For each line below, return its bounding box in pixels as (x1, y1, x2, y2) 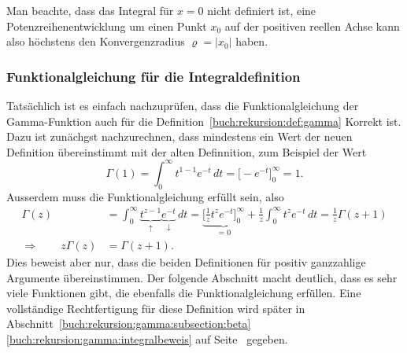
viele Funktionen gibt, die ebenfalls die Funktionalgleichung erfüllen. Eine (6, 285, 361, 301)
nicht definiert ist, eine (207, 2, 316, 18)
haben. (235, 33, 268, 50)
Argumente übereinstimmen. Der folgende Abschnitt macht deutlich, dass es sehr (6, 269, 398, 285)
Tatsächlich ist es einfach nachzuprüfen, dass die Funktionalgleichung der (6, 97, 359, 113)
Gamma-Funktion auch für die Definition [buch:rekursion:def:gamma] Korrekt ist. (6, 112, 401, 129)
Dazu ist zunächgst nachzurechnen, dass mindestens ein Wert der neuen (6, 128, 353, 145)
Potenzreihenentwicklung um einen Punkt (6, 17, 207, 34)
